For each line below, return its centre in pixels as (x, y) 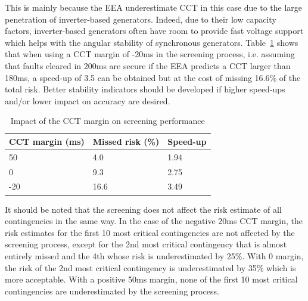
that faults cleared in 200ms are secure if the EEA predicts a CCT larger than (148, 65)
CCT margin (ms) (47, 141)
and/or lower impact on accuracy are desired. (88, 100)
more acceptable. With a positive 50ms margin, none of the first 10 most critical (151, 279)
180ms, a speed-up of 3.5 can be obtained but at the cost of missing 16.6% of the (153, 77)
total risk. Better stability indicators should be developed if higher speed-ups (145, 89)
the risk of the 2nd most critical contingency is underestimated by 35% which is (150, 267)
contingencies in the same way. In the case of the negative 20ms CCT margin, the (154, 221)
